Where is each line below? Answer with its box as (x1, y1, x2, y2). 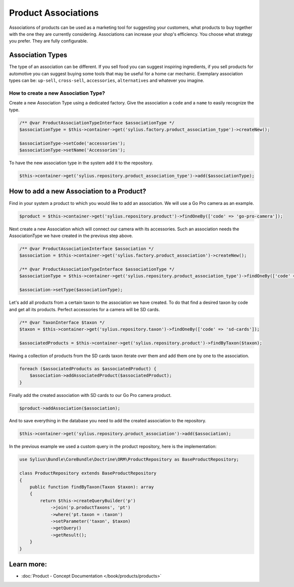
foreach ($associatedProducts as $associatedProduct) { (19, 366, 157, 371)
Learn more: (9, 560, 48, 568)
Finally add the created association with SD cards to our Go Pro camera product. (9, 392, 171, 398)
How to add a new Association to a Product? (9, 187, 147, 196)
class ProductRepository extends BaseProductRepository (19, 470, 157, 476)
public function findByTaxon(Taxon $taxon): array (29, 484, 154, 489)
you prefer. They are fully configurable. (9, 38, 88, 44)
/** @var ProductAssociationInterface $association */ (19, 245, 154, 251)
